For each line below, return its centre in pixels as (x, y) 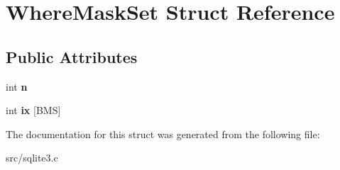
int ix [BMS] (33, 110)
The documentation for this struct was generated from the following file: (163, 134)
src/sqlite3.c (32, 158)
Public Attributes (72, 56)
